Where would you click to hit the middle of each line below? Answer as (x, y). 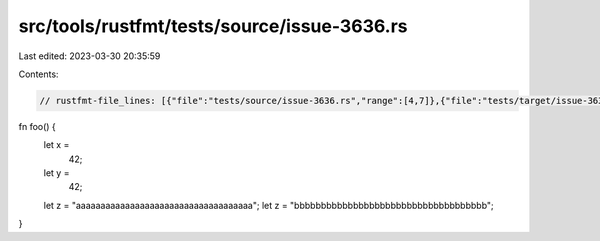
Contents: (38, 74)
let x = (56, 145)
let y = (56, 173)
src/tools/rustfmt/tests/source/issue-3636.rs (213, 26)
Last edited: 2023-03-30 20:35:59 (89, 56)
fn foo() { (37, 126)
